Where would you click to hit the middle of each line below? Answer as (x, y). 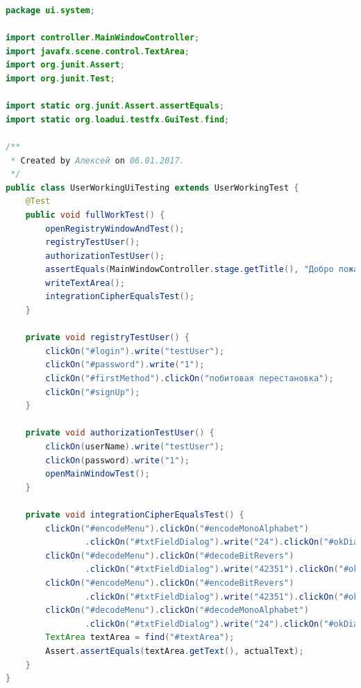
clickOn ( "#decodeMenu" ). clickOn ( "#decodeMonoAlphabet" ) (177, 610)
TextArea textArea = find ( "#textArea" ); (140, 638)
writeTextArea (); (85, 283)
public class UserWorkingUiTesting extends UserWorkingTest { (152, 187)
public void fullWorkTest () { (95, 215)
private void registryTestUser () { (107, 338)
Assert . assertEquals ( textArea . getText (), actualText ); (175, 651)
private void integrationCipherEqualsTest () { (135, 514)
